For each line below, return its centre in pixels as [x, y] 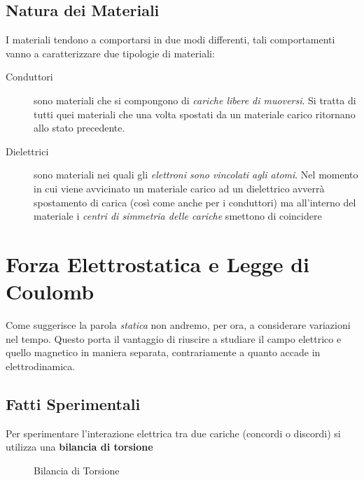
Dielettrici [27, 151]
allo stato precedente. [79, 128]
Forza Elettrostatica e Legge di [158, 263]
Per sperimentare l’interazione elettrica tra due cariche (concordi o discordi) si [173, 433]
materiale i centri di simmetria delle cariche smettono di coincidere [178, 216]
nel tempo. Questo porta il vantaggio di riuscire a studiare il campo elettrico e [174, 338]
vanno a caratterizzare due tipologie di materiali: [110, 53]
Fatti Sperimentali [73, 403]
